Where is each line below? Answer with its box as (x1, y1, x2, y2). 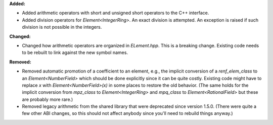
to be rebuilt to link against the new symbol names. (22, 49, 128, 55)
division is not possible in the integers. (22, 24, 102, 30)
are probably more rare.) (22, 96, 73, 102)
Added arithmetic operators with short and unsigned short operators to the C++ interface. (22, 10, 209, 16)
